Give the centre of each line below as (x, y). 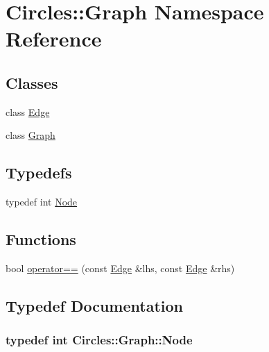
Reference (54, 39)
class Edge (28, 111)
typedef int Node (42, 202)
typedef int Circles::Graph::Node (99, 340)
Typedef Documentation (94, 305)
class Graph (31, 135)
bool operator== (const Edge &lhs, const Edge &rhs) (120, 268)
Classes (32, 82)
